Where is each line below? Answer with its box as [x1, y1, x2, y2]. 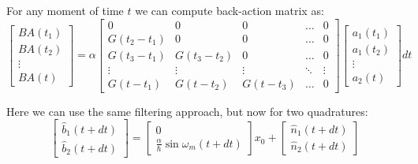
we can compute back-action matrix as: [135, 2, 324, 18]
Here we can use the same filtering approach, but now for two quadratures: [6, 102, 368, 119]
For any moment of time [6, 2, 124, 18]
